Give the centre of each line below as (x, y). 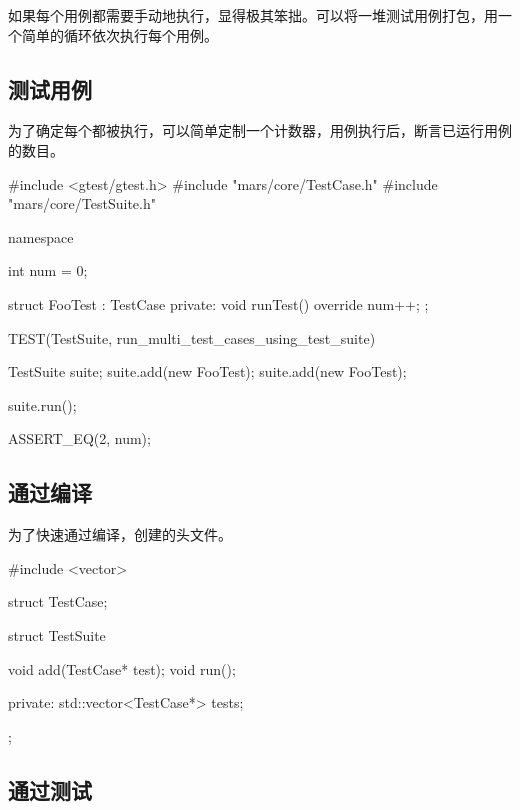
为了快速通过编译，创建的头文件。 (120, 534)
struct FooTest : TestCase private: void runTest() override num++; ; (218, 303)
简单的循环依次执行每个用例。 (119, 34)
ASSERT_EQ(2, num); (79, 438)
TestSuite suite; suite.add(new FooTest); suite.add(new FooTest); (207, 371)
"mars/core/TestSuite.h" (82, 203)
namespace (41, 236)
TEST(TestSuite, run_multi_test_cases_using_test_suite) (192, 337)
